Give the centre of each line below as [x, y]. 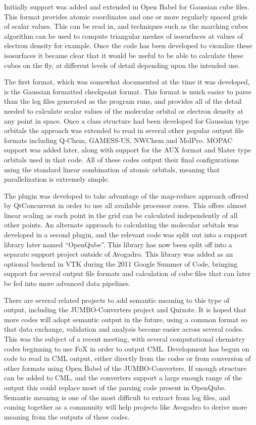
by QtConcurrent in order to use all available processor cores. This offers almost [126, 205]
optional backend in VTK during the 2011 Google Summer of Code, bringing [121, 263]
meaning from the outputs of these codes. [67, 416]
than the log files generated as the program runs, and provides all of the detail [123, 101]
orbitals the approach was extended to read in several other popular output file [124, 130]
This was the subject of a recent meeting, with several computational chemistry [125, 339]
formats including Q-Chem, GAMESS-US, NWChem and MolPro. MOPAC [118, 140]
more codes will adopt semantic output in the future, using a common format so [126, 319]
